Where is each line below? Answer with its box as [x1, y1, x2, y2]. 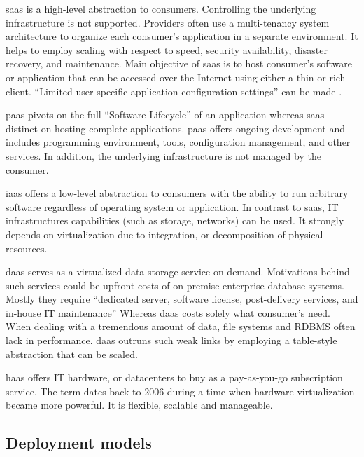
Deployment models [6, 432, 152, 453]
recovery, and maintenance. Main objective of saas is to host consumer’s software [6, 56, 352, 71]
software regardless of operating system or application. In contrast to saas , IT [6, 199, 339, 214]
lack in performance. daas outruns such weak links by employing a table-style [6, 333, 337, 348]
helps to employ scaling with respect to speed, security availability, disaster [6, 42, 328, 57]
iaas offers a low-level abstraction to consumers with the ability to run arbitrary [6, 186, 349, 200]
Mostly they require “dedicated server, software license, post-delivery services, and [6, 292, 358, 306]
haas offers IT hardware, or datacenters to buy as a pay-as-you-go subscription [6, 370, 343, 385]
